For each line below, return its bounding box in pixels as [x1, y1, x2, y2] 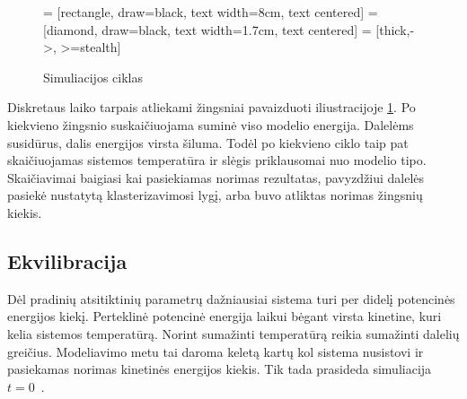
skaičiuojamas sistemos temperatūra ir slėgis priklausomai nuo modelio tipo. [7, 151, 427, 169]
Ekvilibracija [7, 247, 128, 274]
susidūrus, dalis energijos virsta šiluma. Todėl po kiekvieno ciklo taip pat [7, 133, 409, 152]
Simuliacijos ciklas [43, 67, 143, 86]
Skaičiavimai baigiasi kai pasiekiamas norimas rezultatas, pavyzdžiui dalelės [7, 168, 425, 186]
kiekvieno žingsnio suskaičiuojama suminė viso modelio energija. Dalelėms [7, 115, 414, 134]
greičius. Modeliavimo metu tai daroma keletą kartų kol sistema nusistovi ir [7, 342, 424, 360]
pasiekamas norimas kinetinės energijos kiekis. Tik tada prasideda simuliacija [7, 360, 432, 378]
